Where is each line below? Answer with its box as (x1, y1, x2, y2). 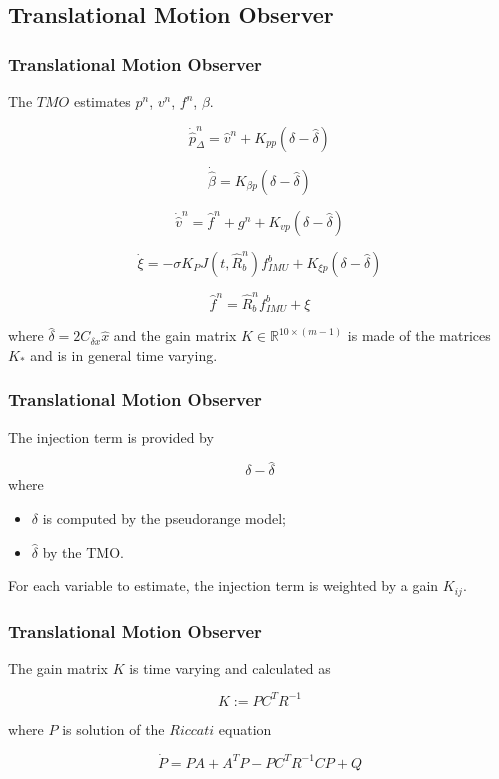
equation (218, 718, 272, 739)
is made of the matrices (347, 325, 491, 346)
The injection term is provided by (8, 426, 214, 447)
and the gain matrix (113, 325, 237, 346)
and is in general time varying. (30, 344, 218, 365)
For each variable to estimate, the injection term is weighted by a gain (8, 575, 439, 596)
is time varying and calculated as (129, 657, 331, 678)
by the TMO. (42, 541, 124, 562)
